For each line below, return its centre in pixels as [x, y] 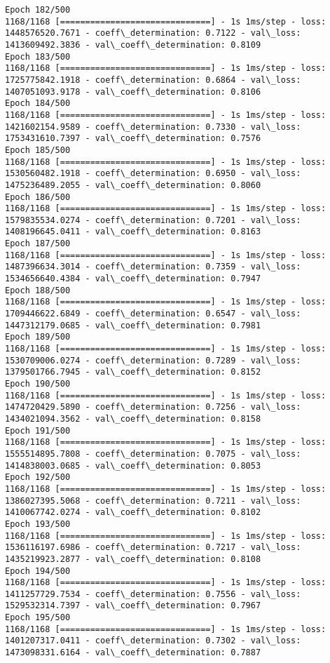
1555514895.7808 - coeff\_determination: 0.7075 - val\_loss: [153, 454]
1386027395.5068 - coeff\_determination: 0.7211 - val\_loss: [153, 501]
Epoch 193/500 [38, 524]
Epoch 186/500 [38, 197]
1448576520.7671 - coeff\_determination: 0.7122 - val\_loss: [153, 33]
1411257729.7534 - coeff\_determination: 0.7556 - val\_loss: [153, 594]
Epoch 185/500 [38, 150]
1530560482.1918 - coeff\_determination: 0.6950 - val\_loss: [153, 174]
